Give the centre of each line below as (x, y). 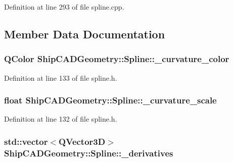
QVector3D (82, 141)
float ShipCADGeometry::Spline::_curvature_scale (110, 100)
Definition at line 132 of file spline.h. (61, 119)
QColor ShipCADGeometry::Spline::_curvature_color (117, 59)
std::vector (26, 141)
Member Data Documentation (85, 34)
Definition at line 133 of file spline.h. (61, 77)
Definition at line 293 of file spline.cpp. (64, 7)
